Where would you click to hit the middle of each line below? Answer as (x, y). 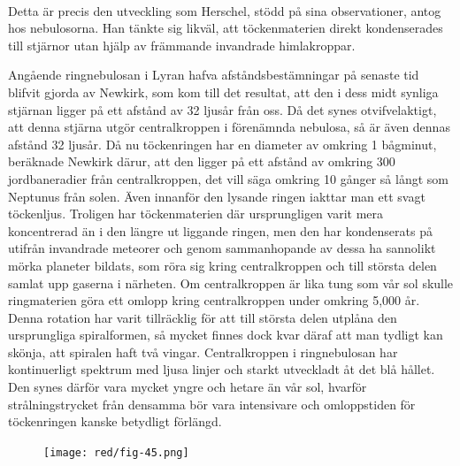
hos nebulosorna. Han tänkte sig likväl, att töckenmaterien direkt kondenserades (226, 28)
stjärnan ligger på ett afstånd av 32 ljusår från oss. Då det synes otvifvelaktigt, (222, 109)
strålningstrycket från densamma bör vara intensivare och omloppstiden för (212, 404)
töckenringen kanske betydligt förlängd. (115, 421)
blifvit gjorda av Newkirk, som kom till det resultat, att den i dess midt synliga (223, 92)
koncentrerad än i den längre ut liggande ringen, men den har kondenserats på (220, 230)
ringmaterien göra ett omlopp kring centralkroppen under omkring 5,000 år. (214, 300)
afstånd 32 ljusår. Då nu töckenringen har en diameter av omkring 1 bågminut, (222, 144)
